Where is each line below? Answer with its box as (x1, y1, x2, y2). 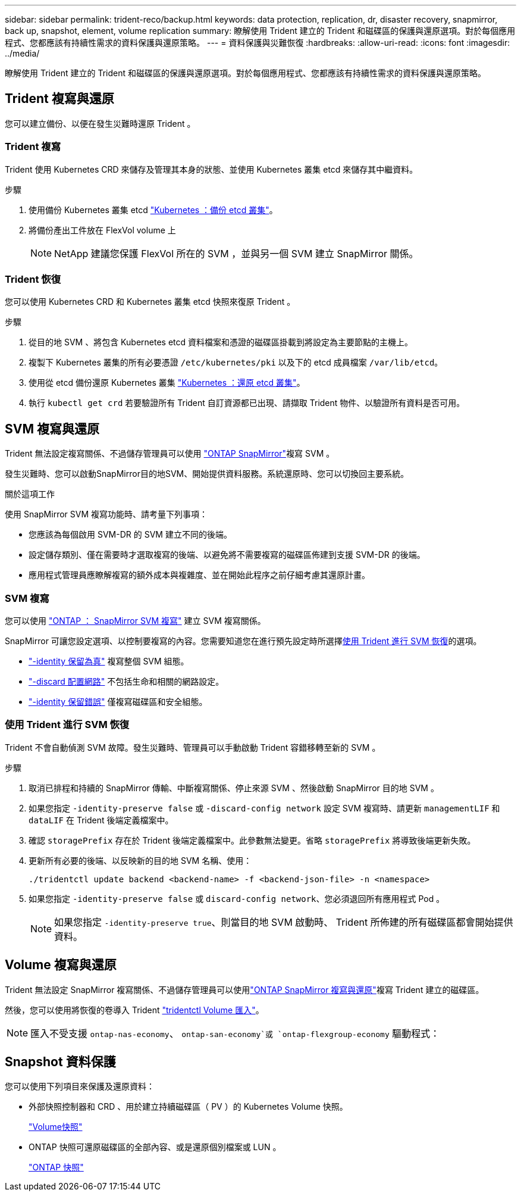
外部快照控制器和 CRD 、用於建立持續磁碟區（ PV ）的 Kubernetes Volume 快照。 (29, 1101, 348, 1112)
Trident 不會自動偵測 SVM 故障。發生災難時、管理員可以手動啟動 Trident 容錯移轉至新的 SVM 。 (5, 742, 381, 752)
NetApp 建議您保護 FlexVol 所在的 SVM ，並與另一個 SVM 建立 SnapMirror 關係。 (54, 247, 419, 260)
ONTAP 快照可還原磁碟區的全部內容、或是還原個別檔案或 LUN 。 (29, 1142, 281, 1153)
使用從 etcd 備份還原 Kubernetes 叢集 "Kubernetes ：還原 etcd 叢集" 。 (29, 377, 305, 388)
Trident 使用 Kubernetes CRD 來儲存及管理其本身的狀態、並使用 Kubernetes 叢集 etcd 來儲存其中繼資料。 (5, 164, 418, 174)
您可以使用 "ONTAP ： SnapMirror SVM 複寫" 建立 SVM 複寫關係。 (5, 615, 266, 626)
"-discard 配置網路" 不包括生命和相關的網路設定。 (29, 676, 224, 686)
